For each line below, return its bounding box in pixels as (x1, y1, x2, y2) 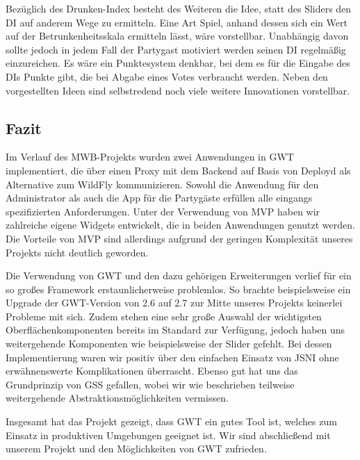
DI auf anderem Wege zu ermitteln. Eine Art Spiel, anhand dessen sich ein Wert (6, 15, 347, 29)
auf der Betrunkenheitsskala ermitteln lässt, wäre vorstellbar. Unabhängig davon (6, 28, 349, 43)
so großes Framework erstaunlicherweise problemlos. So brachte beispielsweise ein (6, 281, 351, 296)
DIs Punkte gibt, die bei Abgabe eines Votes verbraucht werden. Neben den (6, 69, 328, 83)
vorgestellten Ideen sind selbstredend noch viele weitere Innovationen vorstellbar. (6, 83, 350, 97)
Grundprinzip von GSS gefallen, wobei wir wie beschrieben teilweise (6, 377, 295, 391)
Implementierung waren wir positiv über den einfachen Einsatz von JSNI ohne (6, 350, 339, 364)
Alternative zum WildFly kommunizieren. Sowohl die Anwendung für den (6, 176, 319, 191)
